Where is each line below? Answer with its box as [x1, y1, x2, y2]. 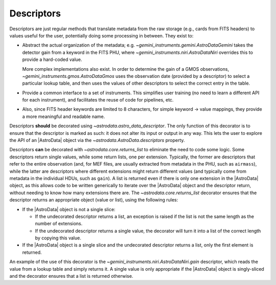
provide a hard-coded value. [22, 56, 82, 63]
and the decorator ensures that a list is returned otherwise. [9, 273, 133, 279]
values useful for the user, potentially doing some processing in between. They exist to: [9, 32, 194, 38]
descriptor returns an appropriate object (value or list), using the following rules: [9, 197, 178, 203]
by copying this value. [35, 235, 81, 241]
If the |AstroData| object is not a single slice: [22, 206, 116, 212]
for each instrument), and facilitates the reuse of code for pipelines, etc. [22, 97, 174, 103]
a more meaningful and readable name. [22, 113, 105, 119]
